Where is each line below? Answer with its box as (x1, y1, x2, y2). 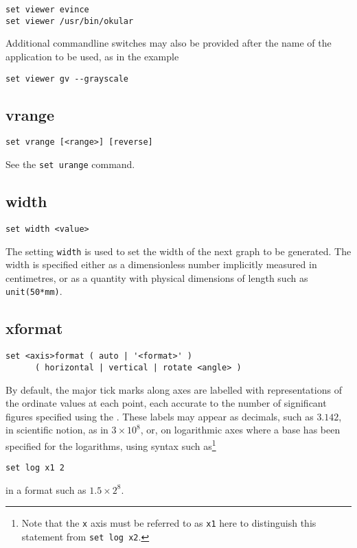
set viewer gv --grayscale (5, 73, 128, 84)
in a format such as (5, 482, 87, 497)
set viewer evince (5, 5, 89, 14)
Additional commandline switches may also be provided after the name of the (5, 36, 332, 50)
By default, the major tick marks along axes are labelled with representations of (5, 382, 342, 396)
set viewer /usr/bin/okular (5, 16, 134, 26)
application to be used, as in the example (5, 49, 179, 63)
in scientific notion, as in (5, 422, 108, 437)
